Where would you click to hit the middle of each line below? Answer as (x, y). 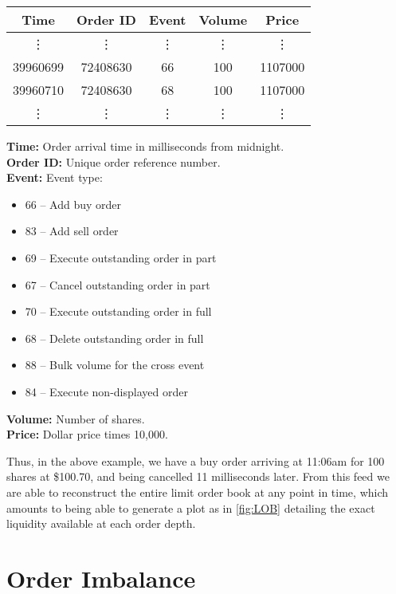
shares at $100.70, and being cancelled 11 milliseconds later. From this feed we (198, 476)
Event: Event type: (55, 177)
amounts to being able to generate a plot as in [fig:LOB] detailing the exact (191, 507)
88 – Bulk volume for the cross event (115, 365)
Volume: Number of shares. (76, 418)
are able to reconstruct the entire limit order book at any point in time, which (198, 492)
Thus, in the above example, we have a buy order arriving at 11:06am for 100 (196, 460)
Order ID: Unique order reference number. (114, 161)
